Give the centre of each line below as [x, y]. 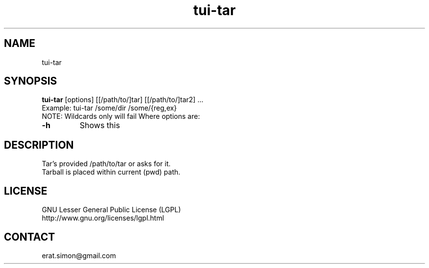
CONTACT [30, 237]
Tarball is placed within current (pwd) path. [111, 172]
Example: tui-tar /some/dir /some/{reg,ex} [109, 108]
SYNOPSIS [31, 81]
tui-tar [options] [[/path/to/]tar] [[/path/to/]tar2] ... [123, 100]
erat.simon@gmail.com [79, 255]
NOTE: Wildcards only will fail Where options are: [121, 116]
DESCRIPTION [39, 145]
